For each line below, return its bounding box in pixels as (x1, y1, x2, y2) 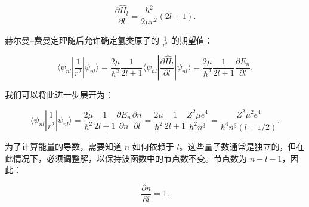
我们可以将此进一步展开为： (5, 88, 113, 101)
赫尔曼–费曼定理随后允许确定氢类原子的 (5, 34, 159, 47)
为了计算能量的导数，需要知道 (5, 140, 122, 152)
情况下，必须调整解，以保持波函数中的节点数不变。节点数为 (13, 152, 247, 164)
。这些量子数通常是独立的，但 (179, 140, 296, 152)
